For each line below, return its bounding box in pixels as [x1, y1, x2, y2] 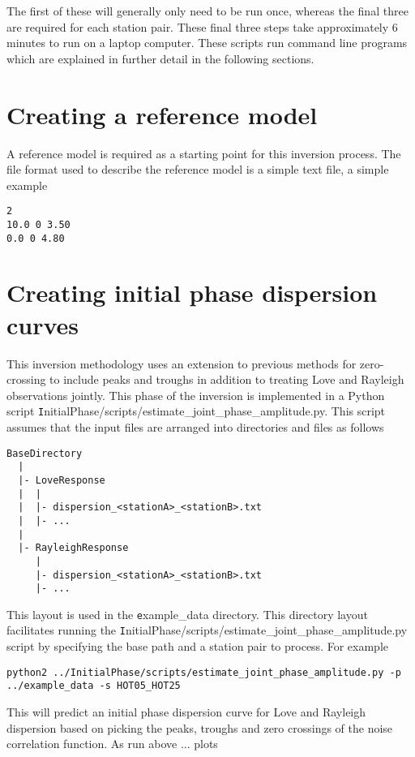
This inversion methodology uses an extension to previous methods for [6, 355, 357, 372]
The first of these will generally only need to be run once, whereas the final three [6, 2, 409, 19]
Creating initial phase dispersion [6, 276, 378, 309]
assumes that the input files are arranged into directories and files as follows [6, 419, 384, 435]
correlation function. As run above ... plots [6, 735, 218, 752]
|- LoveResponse [18, 474, 105, 486]
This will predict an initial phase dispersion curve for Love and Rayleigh [6, 703, 366, 720]
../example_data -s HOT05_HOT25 [6, 680, 181, 692]
